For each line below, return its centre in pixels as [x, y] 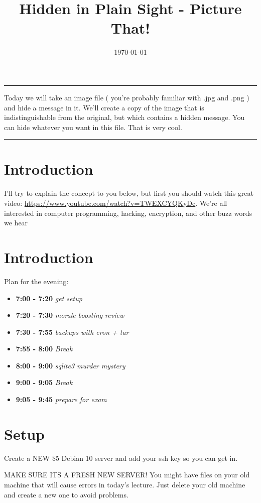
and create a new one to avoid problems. [66, 494]
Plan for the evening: [36, 281]
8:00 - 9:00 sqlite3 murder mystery [71, 365]
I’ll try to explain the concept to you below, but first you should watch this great [129, 193]
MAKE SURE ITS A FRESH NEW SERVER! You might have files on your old [127, 475]
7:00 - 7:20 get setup [49, 298]
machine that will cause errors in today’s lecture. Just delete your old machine [125, 484]
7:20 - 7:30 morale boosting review [70, 315]
